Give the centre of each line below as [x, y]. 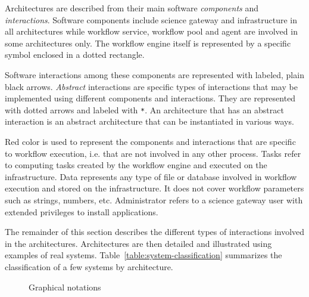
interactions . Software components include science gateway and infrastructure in [151, 19]
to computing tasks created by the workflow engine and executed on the [136, 165]
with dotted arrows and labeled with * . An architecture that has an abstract [144, 109]
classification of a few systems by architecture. [89, 266]
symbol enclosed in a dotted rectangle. [75, 55]
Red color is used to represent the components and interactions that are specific [150, 141]
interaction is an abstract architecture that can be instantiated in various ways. [149, 121]
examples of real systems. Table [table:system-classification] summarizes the [143, 255]
